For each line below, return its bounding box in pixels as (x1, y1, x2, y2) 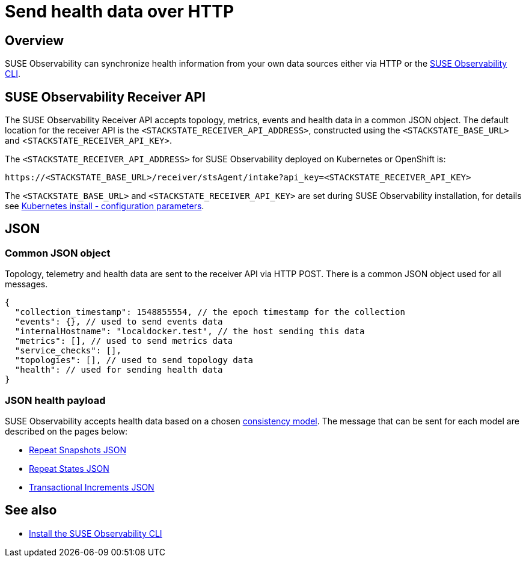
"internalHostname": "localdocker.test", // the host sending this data (14, 326, 365, 337)
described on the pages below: (5, 426, 128, 436)
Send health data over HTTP (5, 1, 234, 22)
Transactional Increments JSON (29, 481, 154, 492)
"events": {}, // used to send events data (14, 317, 223, 327)
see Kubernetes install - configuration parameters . (5, 201, 204, 212)
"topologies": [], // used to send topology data (14, 355, 254, 365)
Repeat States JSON (29, 463, 109, 474)
